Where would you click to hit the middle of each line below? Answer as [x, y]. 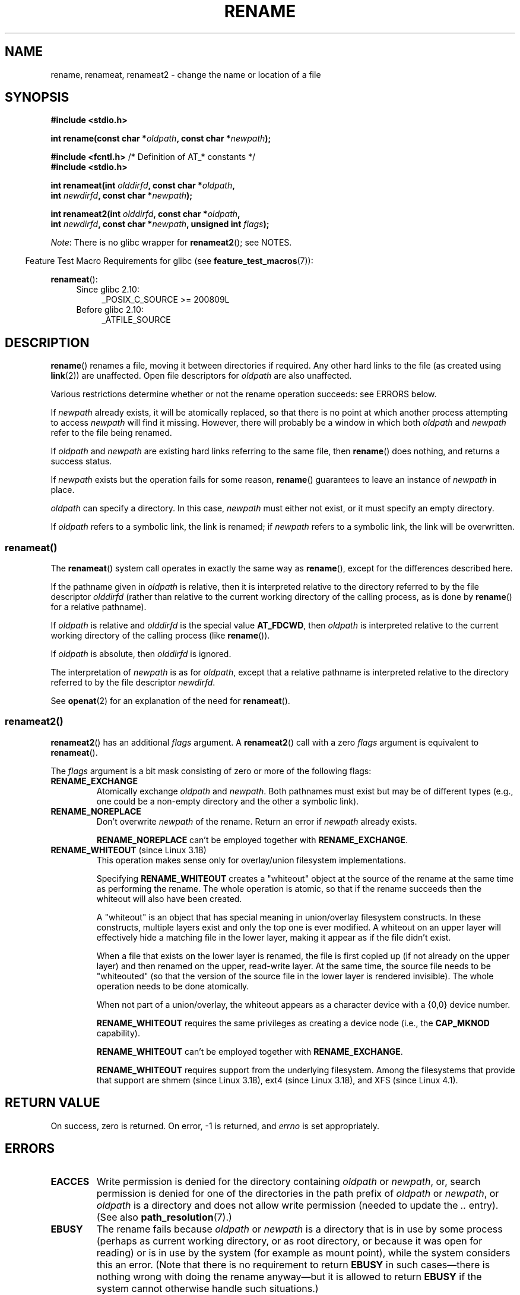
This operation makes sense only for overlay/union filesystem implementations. [251, 860]
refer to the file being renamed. [111, 433]
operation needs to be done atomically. [173, 986]
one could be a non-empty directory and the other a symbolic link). [228, 801]
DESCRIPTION [47, 342]
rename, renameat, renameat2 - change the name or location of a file [186, 74]
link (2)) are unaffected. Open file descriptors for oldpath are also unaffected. [201, 376]
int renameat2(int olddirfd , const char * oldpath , [145, 214]
